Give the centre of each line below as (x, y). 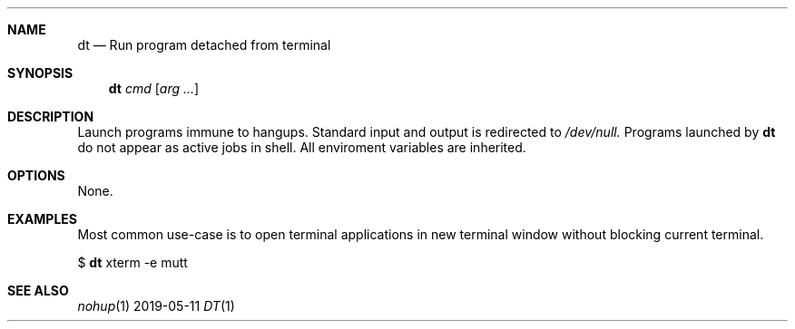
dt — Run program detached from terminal (204, 45)
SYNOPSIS (40, 73)
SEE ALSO (38, 290)
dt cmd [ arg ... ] (154, 88)
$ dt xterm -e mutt (132, 262)
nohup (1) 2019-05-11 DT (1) (156, 306)
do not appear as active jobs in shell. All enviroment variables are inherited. (302, 147)
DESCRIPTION (51, 116)
